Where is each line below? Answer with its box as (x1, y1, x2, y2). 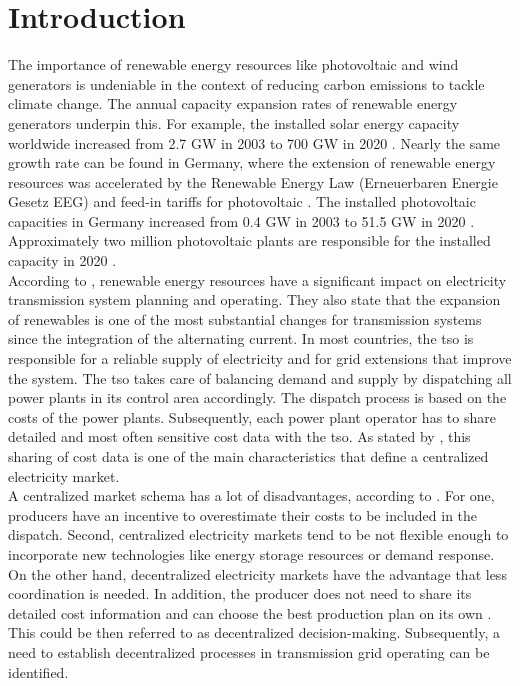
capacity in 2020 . (8, 250, 117, 271)
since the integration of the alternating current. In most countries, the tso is (8, 328, 474, 349)
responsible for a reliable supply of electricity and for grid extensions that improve (8, 348, 512, 369)
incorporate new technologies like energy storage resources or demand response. (8, 543, 495, 564)
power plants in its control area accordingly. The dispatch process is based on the (8, 387, 507, 408)
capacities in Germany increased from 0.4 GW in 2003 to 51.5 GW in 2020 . (8, 210, 475, 231)
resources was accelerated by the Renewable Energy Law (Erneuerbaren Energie (8, 171, 498, 192)
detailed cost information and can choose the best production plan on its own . (8, 602, 492, 623)
